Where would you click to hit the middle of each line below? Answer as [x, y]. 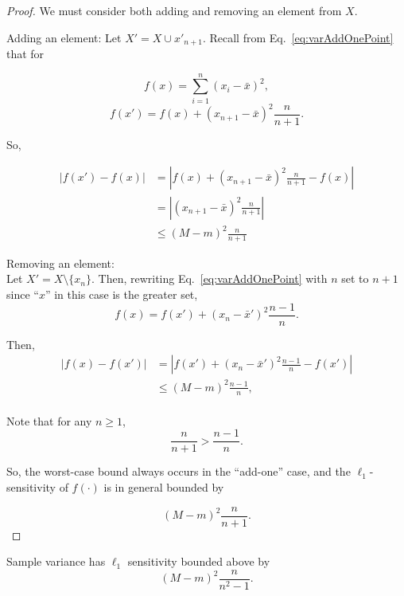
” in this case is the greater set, [121, 294]
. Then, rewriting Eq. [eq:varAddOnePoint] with [209, 278]
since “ [23, 294]
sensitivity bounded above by [199, 561]
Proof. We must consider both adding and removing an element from [174, 10]
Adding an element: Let [64, 37]
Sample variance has [56, 561]
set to [355, 278]
